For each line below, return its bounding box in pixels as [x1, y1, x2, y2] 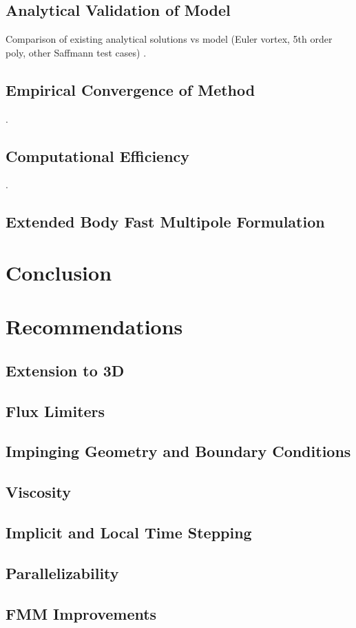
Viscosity [6, 481, 71, 503]
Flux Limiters [6, 400, 105, 421]
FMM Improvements [6, 602, 157, 624]
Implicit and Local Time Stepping [6, 522, 252, 543]
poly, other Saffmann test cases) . [6, 45, 147, 59]
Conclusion [6, 258, 112, 286]
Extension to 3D [6, 359, 125, 381]
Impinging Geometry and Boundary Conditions [6, 440, 351, 462]
